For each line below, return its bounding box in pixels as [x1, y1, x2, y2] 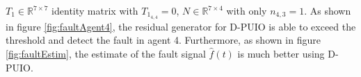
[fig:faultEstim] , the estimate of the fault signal [6, 46, 206, 61]
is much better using [237, 46, 325, 61]
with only [226, 3, 267, 17]
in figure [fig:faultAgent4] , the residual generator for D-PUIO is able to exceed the [6, 19, 356, 33]
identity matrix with [51, 3, 138, 17]
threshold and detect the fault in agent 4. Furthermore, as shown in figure [6, 33, 321, 47]
